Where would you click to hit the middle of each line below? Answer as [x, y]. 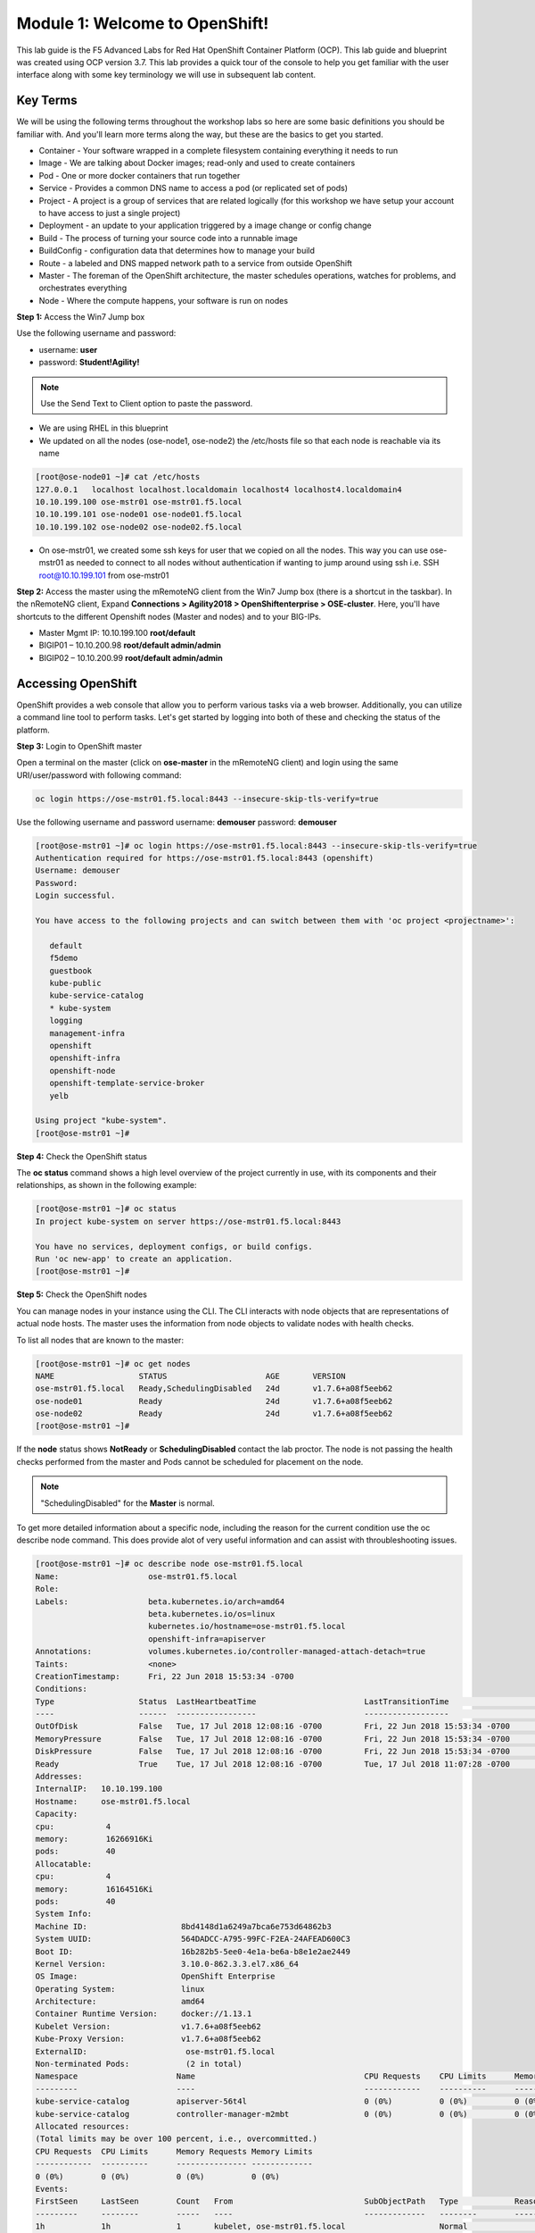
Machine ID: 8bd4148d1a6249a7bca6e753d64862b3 [183, 1926]
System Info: [64, 1914]
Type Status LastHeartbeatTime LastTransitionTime [242, 1701]
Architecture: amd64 [120, 2002]
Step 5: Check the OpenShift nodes [82, 1294]
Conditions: [62, 1689]
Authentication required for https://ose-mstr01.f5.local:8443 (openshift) [205, 858]
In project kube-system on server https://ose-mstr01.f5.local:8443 [188, 1221]
